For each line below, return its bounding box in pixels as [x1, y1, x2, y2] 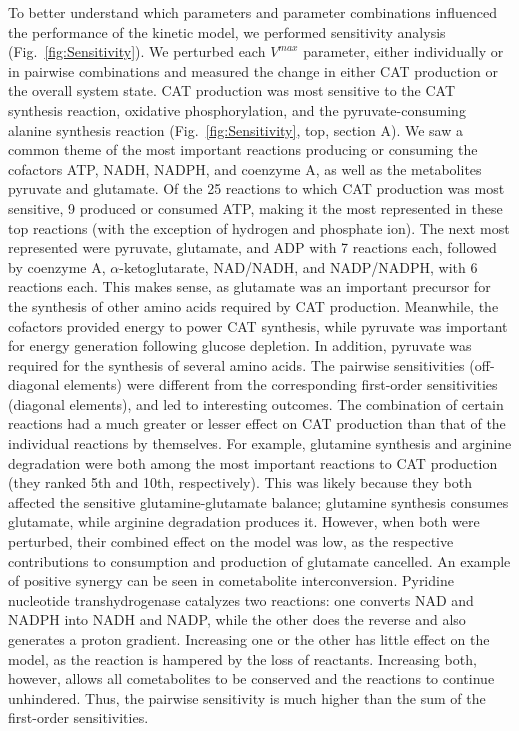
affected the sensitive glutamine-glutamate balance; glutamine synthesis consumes [8, 491, 509, 512]
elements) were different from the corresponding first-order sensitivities [64, 374, 498, 395]
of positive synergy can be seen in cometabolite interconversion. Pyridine [8, 570, 454, 591]
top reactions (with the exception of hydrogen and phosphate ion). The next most [8, 217, 510, 238]
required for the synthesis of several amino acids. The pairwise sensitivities [8, 354, 465, 375]
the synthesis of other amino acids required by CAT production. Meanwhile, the [8, 295, 499, 316]
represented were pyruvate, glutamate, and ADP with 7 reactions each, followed [8, 237, 497, 258]
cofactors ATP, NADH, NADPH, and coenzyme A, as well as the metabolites [8, 158, 482, 179]
